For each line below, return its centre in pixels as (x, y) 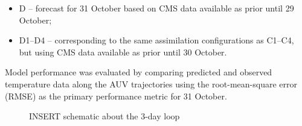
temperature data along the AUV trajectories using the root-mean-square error (151, 83)
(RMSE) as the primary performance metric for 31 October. (116, 96)
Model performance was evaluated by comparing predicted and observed (139, 72)
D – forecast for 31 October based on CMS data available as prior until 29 (156, 8)
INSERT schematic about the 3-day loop (104, 116)
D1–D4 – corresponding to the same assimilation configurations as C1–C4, (156, 40)
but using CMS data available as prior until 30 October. (123, 52)
